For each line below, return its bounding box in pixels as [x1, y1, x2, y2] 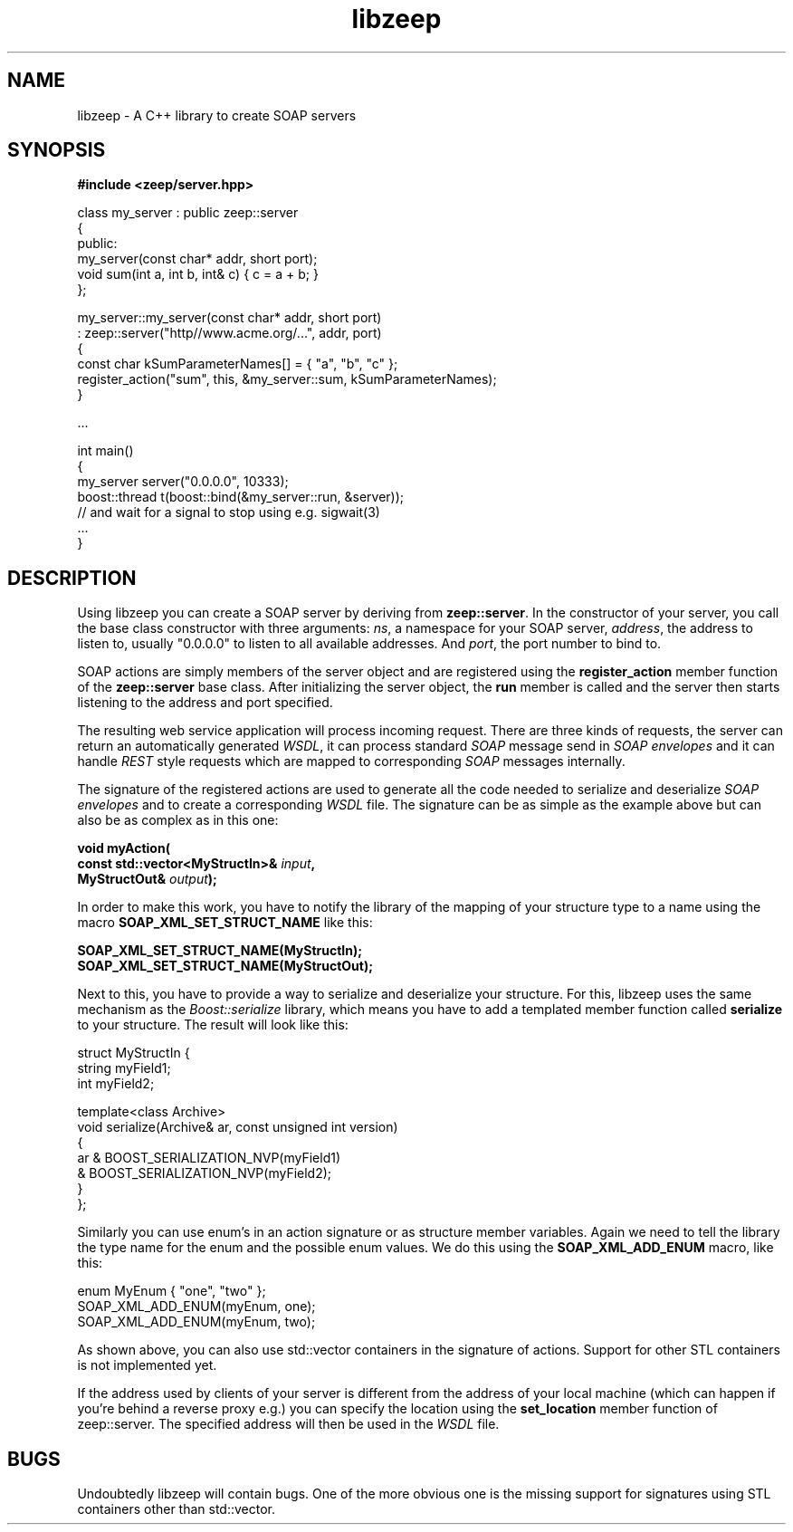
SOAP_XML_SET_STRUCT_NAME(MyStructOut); [77, 958, 374, 974]
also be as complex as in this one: [77, 812, 279, 828]
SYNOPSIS [7, 139, 106, 162]
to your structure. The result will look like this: [77, 1017, 349, 1033]
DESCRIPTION [7, 566, 137, 589]
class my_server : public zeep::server [77, 205, 299, 221]
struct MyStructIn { [77, 1045, 190, 1061]
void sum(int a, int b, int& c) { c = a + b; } [77, 266, 319, 282]
